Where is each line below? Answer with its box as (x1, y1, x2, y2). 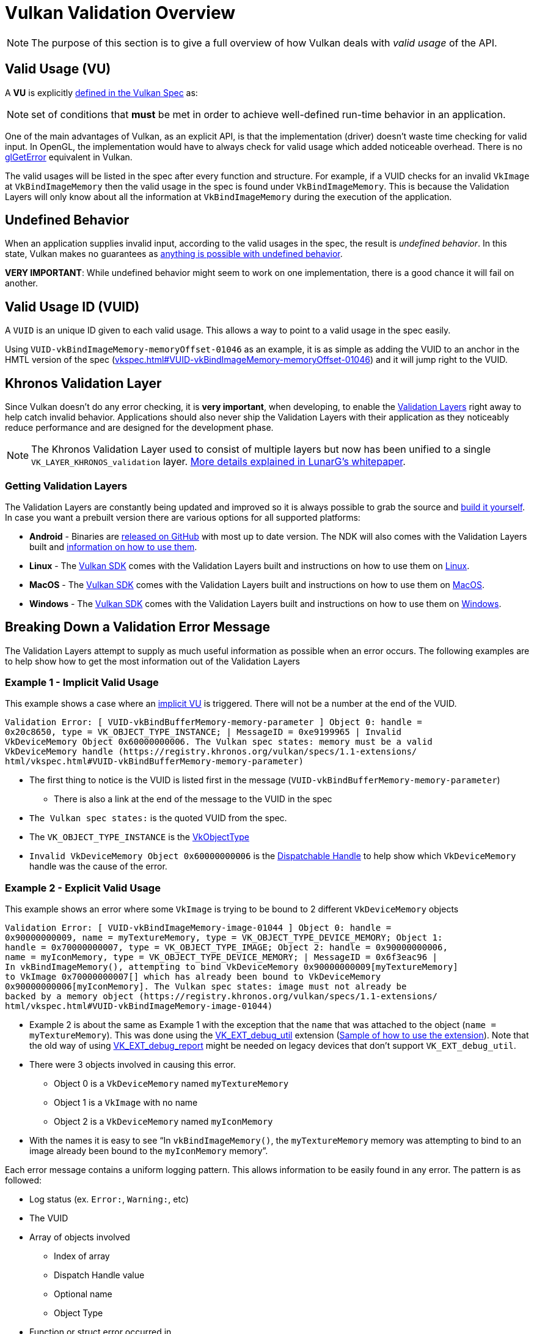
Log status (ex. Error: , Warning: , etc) (29, 1194, 189, 1205)
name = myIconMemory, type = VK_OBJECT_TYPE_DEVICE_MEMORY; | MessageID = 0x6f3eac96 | (5, 952, 438, 963)
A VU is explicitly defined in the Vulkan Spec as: (5, 87, 198, 98)
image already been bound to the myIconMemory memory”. (29, 1146, 268, 1157)
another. (5, 278, 38, 289)
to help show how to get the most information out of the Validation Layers (5, 655, 300, 666)
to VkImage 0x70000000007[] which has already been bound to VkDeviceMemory (5, 972, 381, 982)
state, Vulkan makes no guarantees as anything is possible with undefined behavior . (5, 248, 343, 259)
